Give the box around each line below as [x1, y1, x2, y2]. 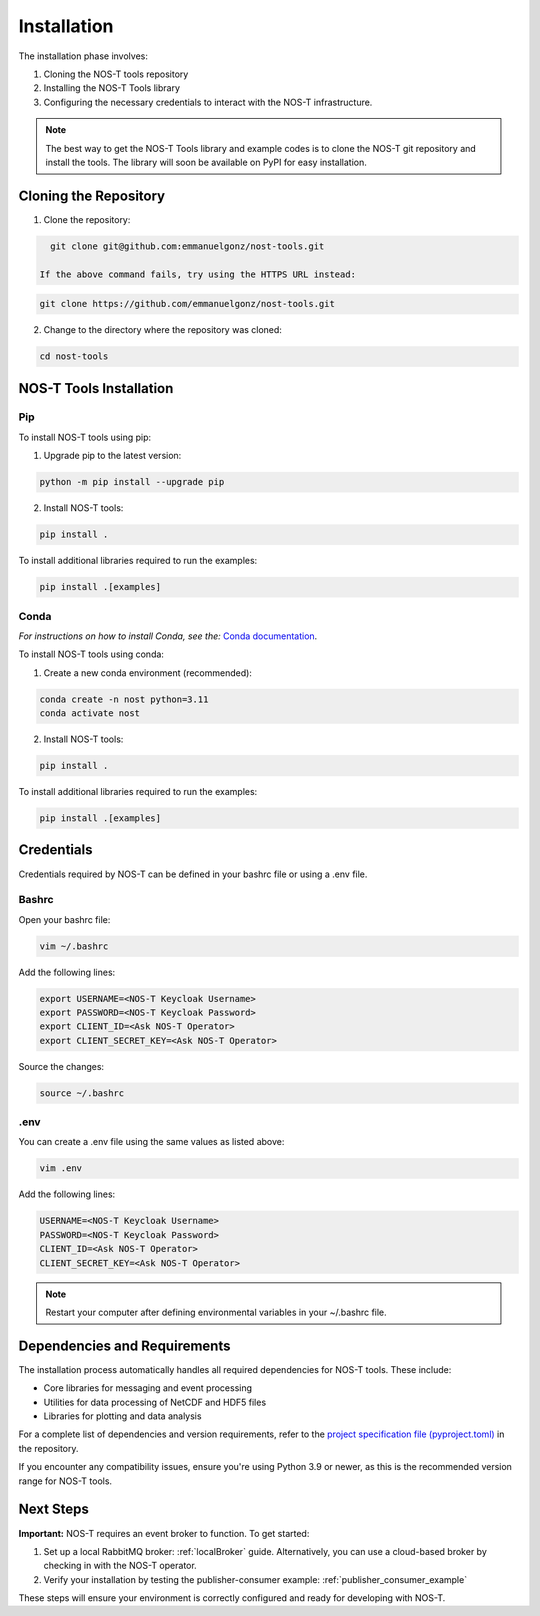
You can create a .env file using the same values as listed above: [18, 1136, 285, 1148]
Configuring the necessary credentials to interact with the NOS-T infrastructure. [43, 96, 373, 108]
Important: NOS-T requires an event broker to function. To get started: [18, 1527, 310, 1539]
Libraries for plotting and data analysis [43, 1410, 202, 1422]
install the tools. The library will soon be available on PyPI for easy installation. [45, 156, 367, 168]
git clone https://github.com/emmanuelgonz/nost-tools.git [39, 298, 335, 310]
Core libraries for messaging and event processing [43, 1382, 253, 1394]
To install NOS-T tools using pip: [18, 431, 152, 443]
